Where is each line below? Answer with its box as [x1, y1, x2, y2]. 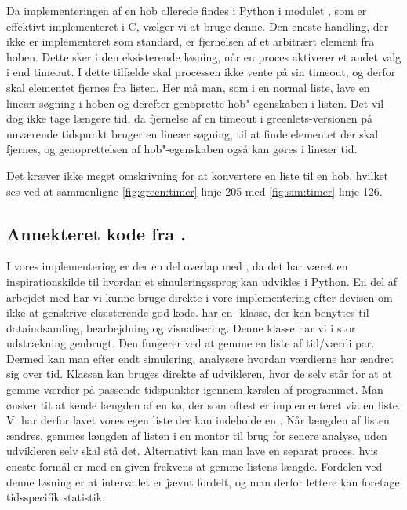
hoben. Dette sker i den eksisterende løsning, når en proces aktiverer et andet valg [6, 48, 402, 64]
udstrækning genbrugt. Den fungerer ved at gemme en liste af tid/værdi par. [6, 335, 375, 351]
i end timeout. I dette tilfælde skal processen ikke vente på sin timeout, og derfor [6, 64, 396, 80]
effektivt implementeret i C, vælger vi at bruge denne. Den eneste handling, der [6, 17, 389, 34]
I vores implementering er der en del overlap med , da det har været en [6, 258, 348, 274]
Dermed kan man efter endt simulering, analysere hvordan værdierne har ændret [6, 350, 394, 366]
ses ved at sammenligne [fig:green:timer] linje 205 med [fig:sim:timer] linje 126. [6, 182, 383, 199]
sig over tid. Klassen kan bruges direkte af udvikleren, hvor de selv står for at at [6, 365, 392, 382]
